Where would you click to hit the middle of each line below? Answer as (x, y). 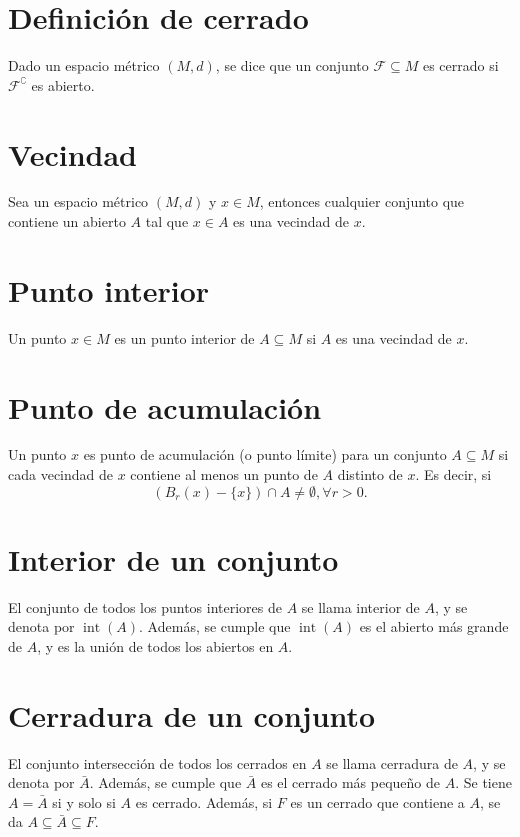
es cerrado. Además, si (204, 801)
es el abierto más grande (434, 626)
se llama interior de (360, 606)
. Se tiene (483, 782)
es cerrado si (460, 65)
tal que (167, 221)
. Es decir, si (453, 474)
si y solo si (84, 801)
